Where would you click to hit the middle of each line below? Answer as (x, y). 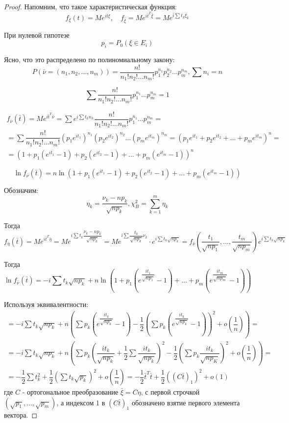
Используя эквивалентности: (46, 304)
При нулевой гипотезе (37, 35)
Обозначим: (21, 190)
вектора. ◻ (21, 414)
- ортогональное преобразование (70, 392)
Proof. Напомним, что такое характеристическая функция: (91, 6)
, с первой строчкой (170, 392)
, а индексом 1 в (81, 402)
